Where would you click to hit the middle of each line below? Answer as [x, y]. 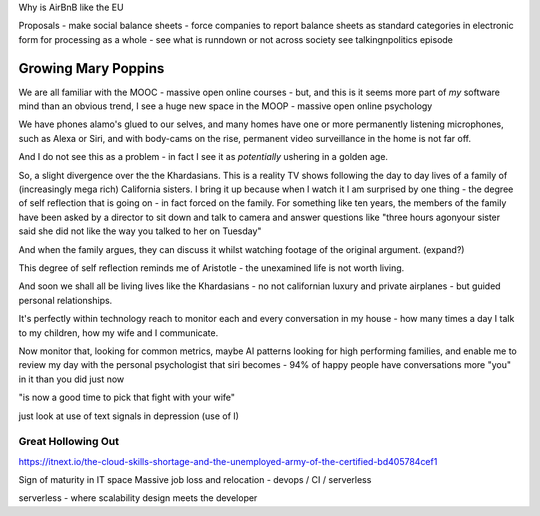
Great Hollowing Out [69, 442]
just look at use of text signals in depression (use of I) [129, 416]
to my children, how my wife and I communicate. [118, 332]
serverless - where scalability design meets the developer [138, 498]
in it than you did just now [71, 379]
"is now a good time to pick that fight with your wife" [126, 397]
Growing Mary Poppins [91, 68]
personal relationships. [65, 300]
